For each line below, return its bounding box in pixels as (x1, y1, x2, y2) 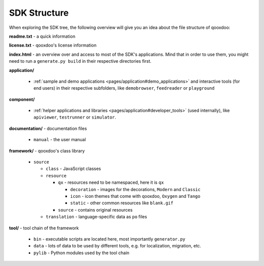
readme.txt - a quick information (9, 33, 76, 39)
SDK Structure (9, 7, 69, 18)
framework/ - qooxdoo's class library (9, 147, 85, 154)
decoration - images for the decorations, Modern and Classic (70, 186, 200, 192)
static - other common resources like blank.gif (70, 200, 174, 206)
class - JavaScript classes (45, 166, 101, 171)
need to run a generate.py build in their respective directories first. (9, 58, 152, 64)
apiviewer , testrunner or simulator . (33, 114, 116, 120)
